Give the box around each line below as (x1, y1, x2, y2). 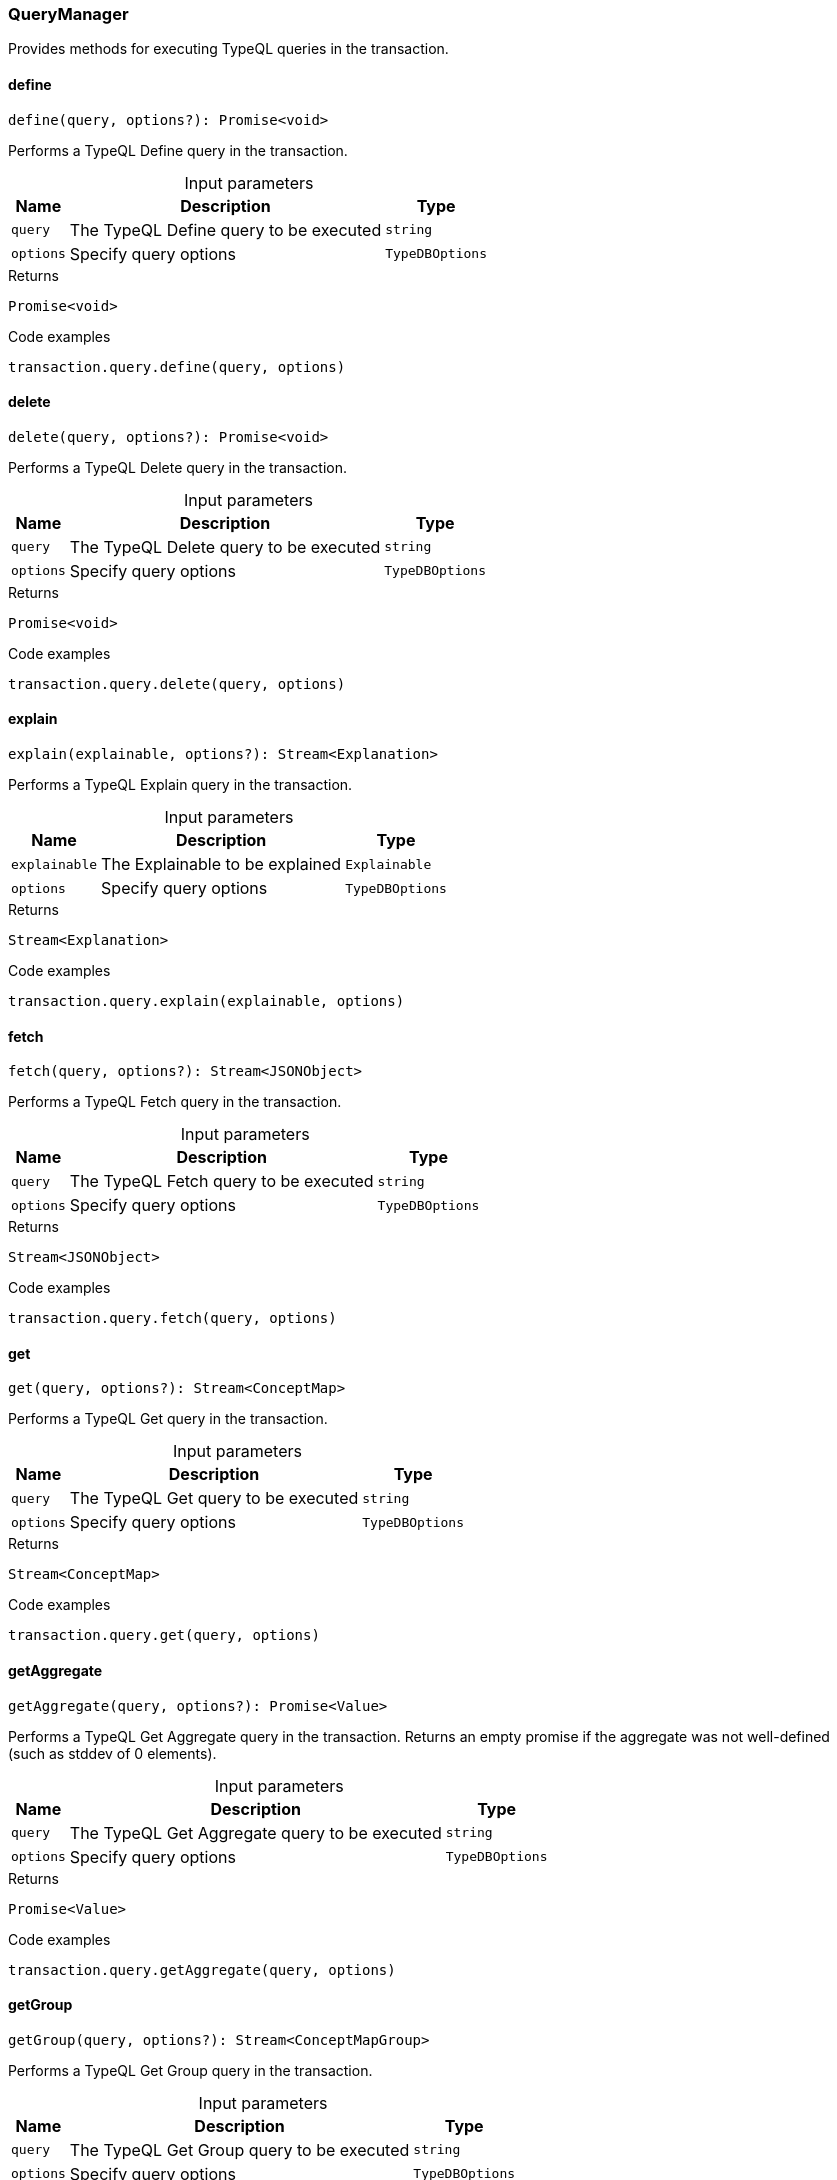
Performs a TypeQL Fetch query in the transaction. (8, 1093, 342, 1111)
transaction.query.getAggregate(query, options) (8, 1961, 396, 1978)
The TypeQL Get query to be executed (69, 1488, 359, 1509)
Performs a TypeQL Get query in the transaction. (8, 1410, 328, 1428)
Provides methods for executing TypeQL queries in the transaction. (8, 40, 449, 58)
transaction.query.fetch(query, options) (8, 1310, 337, 1327)
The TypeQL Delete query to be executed (69, 536, 381, 557)
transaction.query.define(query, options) (8, 358, 346, 375)
